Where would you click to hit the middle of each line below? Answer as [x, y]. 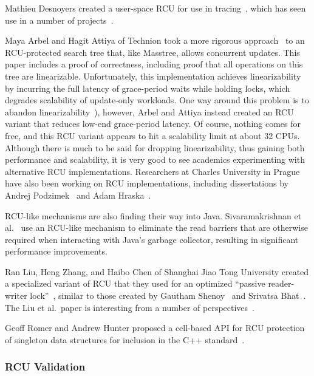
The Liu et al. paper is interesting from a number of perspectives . [130, 307]
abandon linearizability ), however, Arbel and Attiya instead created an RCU [149, 111]
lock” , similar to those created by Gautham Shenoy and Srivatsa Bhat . [168, 296]
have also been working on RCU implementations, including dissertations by [147, 183]
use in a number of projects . [59, 20]
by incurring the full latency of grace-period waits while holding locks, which [148, 88]
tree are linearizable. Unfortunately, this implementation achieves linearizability [153, 76]
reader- [281, 283]
